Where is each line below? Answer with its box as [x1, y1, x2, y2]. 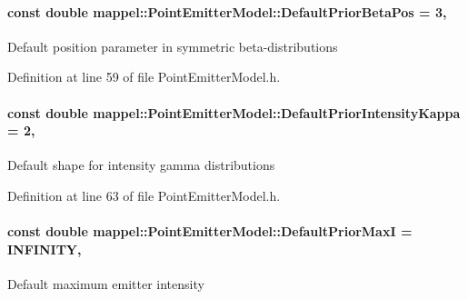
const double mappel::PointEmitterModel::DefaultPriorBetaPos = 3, [7, 2, 447, 21]
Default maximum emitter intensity [7, 274, 204, 293]
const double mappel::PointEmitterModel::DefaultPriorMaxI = [7, 222, 413, 241]
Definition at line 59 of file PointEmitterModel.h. [7, 67, 281, 86]
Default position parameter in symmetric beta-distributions [7, 36, 338, 55]
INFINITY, [7, 239, 82, 258]
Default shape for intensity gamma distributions [7, 155, 275, 174]
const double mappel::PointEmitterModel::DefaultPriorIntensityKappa [7, 103, 461, 122]
